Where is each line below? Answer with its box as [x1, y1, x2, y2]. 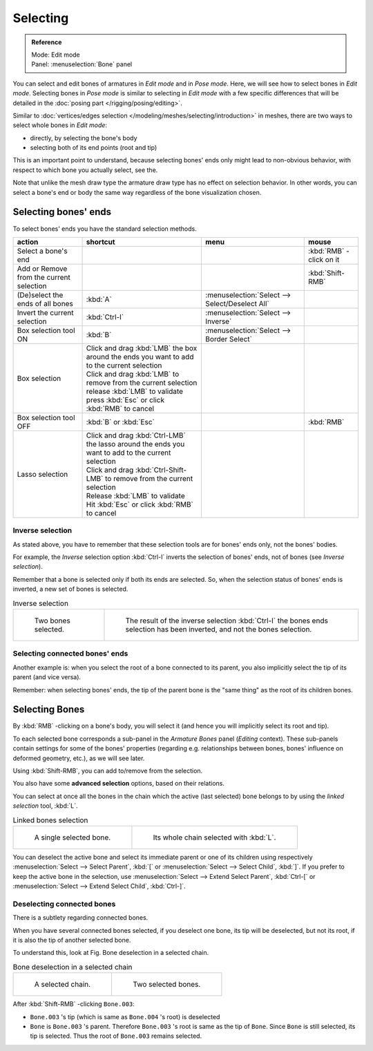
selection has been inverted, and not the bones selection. [125, 625, 312, 634]
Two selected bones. [133, 980, 201, 990]
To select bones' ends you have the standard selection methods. [12, 225, 197, 233]
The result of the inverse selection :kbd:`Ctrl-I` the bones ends [125, 616, 328, 625]
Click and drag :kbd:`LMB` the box [86, 343, 198, 352]
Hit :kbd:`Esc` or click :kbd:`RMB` [86, 500, 193, 509]
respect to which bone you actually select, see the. [12, 166, 158, 174]
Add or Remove [17, 263, 68, 273]
